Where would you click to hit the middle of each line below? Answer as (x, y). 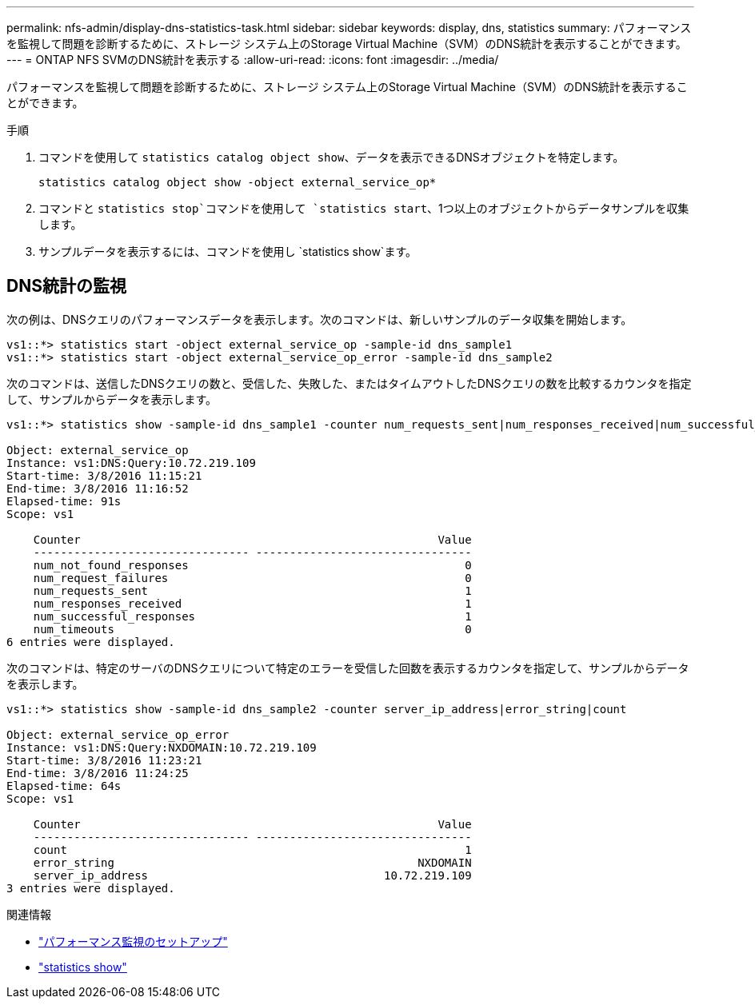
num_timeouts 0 (252, 629)
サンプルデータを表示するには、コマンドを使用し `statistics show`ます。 (228, 251)
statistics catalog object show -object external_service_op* (238, 182)
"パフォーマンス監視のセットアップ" (133, 941)
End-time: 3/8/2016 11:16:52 (98, 488)
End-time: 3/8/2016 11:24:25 (98, 773)
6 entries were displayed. (91, 642)
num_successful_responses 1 (252, 616)
